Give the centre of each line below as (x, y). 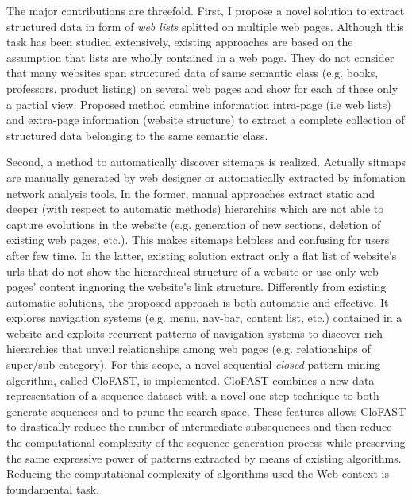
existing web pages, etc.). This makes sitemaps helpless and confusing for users (198, 240)
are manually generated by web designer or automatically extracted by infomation (206, 177)
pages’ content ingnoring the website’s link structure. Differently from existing (196, 287)
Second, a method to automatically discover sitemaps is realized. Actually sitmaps (206, 162)
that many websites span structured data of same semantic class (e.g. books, (193, 73)
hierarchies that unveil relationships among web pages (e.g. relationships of (189, 349)
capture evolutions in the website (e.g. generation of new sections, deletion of (194, 224)
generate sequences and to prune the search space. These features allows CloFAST (206, 411)
